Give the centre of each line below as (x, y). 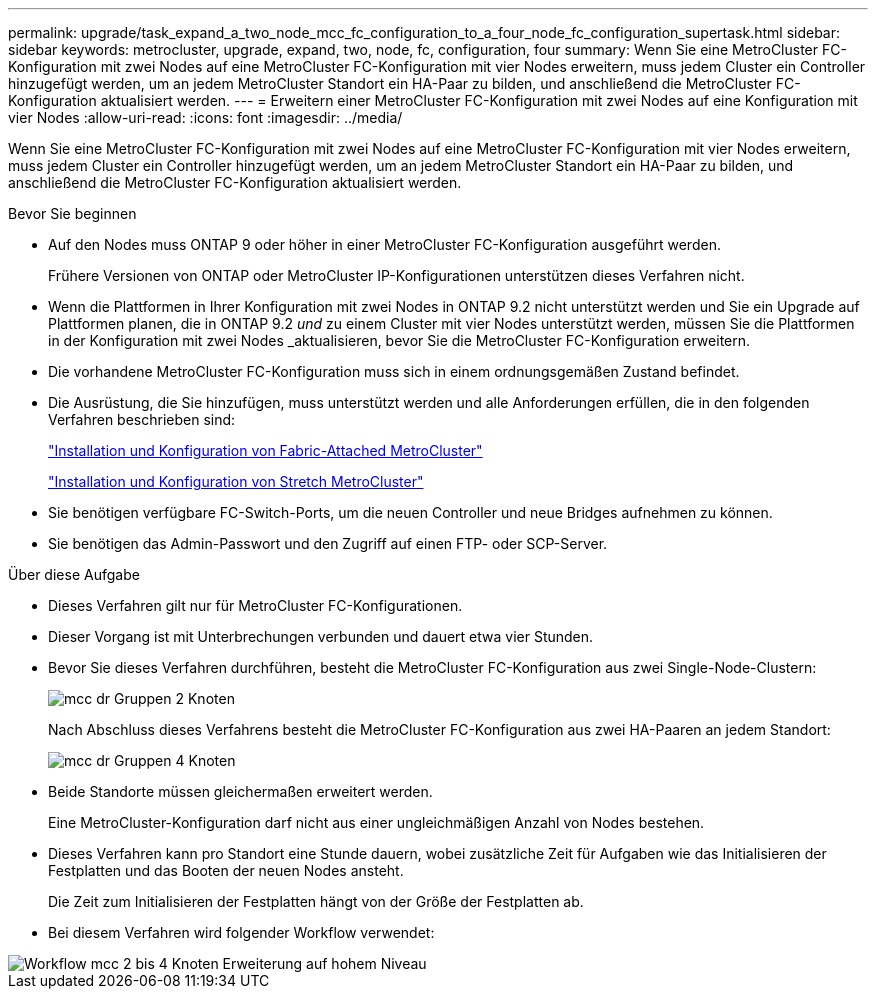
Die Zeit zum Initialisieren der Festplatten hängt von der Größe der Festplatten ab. (316, 901)
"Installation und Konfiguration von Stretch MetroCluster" (236, 481)
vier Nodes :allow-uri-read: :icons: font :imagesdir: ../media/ (205, 117)
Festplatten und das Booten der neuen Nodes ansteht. (226, 870)
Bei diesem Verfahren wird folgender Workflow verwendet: (241, 932)
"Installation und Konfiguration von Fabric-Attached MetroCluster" (265, 450)
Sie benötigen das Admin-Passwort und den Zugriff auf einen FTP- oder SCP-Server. (328, 543)
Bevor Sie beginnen (72, 213)
